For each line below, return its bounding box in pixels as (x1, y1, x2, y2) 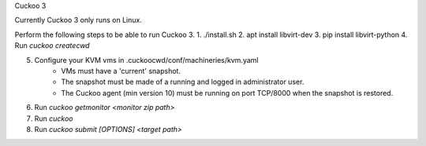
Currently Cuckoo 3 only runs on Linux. (14, 16, 142, 25)
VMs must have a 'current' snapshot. (61, 66, 181, 75)
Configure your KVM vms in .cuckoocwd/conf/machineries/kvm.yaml (34, 55, 259, 64)
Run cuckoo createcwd (14, 41, 90, 50)
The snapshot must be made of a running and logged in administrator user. (61, 77, 305, 86)
